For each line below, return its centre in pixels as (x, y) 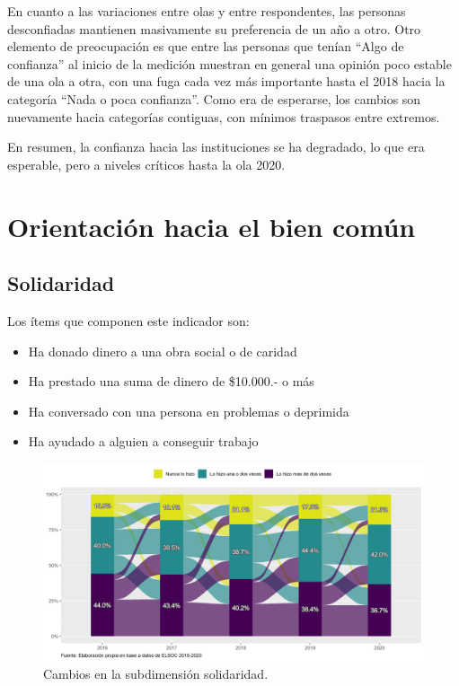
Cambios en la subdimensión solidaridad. (156, 673)
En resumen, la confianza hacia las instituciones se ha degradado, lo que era (216, 147)
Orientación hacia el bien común (212, 226)
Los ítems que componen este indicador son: (128, 320)
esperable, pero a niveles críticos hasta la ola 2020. (146, 164)
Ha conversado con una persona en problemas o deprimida (189, 411)
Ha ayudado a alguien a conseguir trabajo (143, 441)
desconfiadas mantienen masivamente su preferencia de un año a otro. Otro (214, 28)
